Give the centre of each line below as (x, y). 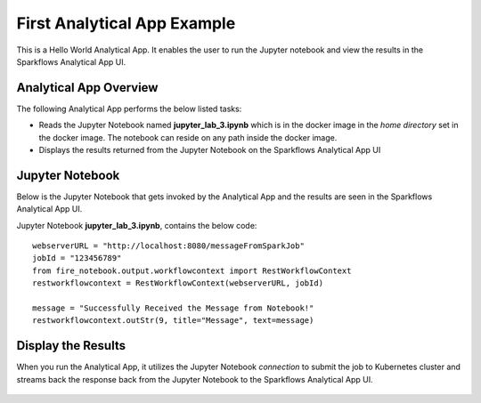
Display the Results (71, 346)
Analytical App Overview (87, 88)
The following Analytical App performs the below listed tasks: (129, 109)
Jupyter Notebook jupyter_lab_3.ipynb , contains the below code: (137, 225)
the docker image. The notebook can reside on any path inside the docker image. (188, 137)
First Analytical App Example (126, 23)
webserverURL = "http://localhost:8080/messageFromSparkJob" (168, 246)
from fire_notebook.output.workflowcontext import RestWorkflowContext (192, 270)
